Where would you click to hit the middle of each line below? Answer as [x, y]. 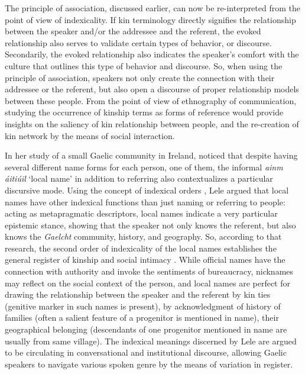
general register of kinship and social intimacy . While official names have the [145, 259]
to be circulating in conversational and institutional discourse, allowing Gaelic [146, 352]
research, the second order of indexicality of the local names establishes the [141, 248]
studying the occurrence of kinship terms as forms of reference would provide [144, 112]
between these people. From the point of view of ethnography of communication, [151, 100]
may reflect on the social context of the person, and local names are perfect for [147, 283]
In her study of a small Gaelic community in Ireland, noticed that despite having [151, 155]
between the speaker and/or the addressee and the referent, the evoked [133, 31]
